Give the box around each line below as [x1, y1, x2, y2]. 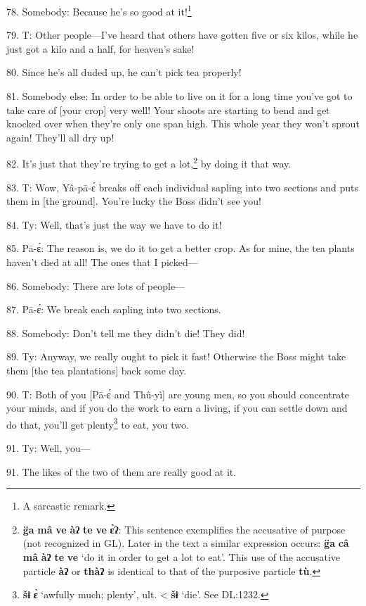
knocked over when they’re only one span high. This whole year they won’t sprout [6, 116, 360, 131]
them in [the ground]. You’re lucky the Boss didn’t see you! [6, 194, 261, 208]
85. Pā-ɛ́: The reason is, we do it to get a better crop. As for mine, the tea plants [6, 241, 355, 255]
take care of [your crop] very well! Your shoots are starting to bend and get [6, 102, 330, 117]
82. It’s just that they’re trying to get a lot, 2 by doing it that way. [6, 154, 292, 171]
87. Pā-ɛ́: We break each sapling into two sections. [6, 302, 221, 317]
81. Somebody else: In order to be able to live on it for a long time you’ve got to [6, 89, 353, 103]
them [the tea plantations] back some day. [6, 363, 187, 377]
